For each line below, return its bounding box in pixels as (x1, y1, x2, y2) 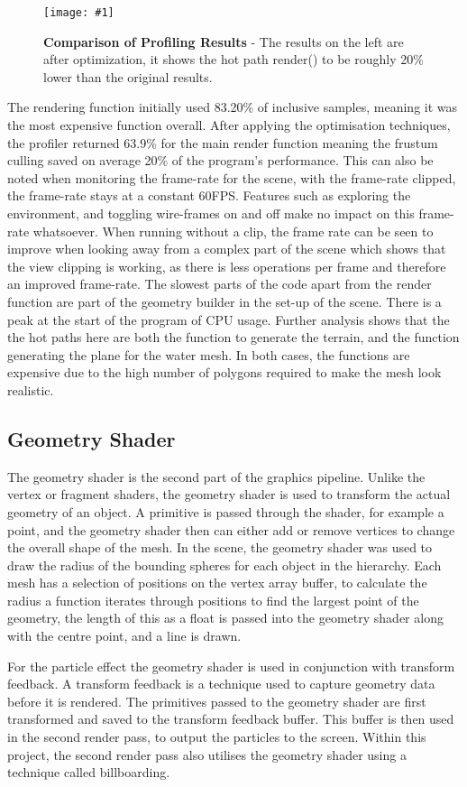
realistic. (7, 380, 54, 399)
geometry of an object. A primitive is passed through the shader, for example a (7, 502, 444, 521)
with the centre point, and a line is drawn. (7, 626, 242, 645)
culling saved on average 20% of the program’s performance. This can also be (7, 151, 434, 170)
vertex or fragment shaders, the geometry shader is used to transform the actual (7, 485, 451, 504)
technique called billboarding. (7, 763, 170, 782)
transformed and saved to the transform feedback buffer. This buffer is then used (7, 709, 454, 728)
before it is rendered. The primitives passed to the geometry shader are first (7, 691, 426, 710)
